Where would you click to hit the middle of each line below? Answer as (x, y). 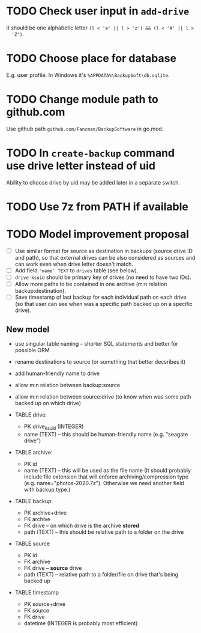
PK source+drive (45, 604)
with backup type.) (47, 489)
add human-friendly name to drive (57, 373)
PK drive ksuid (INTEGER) (54, 427)
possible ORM (32, 350)
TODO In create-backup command (91, 153)
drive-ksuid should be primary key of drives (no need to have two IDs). (103, 277)
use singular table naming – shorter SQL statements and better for (97, 344)
